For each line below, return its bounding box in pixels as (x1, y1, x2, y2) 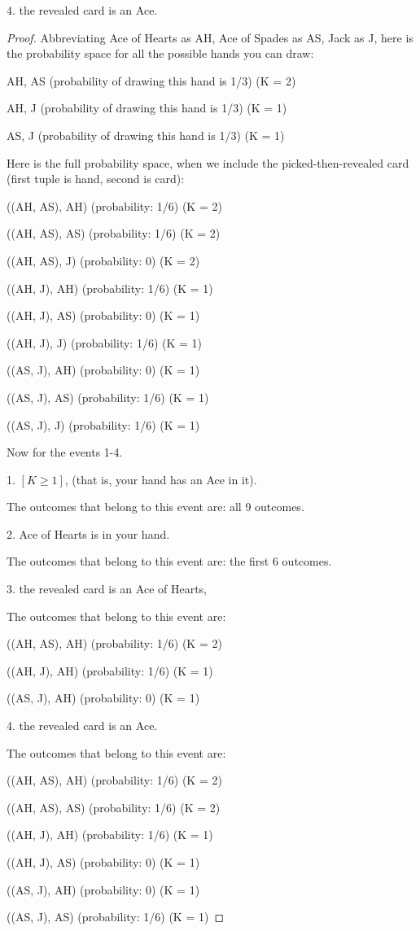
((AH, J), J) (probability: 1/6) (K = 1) (7, 334, 203, 351)
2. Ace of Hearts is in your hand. (7, 525, 170, 542)
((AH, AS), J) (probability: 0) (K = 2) (7, 251, 200, 269)
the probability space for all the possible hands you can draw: (7, 45, 314, 62)
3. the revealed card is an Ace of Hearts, (7, 580, 208, 597)
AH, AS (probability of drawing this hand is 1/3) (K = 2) (7, 72, 296, 89)
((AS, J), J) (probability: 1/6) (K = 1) (7, 416, 200, 433)
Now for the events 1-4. (7, 444, 123, 461)
